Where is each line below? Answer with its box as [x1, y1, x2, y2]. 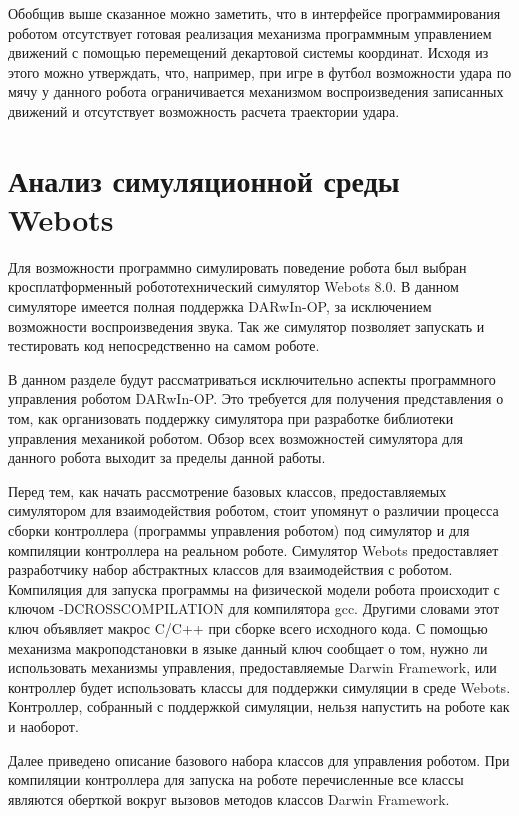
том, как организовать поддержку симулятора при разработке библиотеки [8, 408, 454, 429]
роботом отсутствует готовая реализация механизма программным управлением [8, 22, 492, 43]
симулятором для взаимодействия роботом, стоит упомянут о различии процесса [8, 500, 499, 521]
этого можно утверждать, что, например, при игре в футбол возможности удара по [8, 61, 512, 82]
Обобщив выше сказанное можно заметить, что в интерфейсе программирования [8, 3, 501, 23]
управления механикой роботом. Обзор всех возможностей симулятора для [8, 427, 463, 448]
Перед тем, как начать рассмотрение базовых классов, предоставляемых [8, 480, 447, 501]
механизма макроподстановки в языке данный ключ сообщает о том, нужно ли [8, 637, 488, 658]
